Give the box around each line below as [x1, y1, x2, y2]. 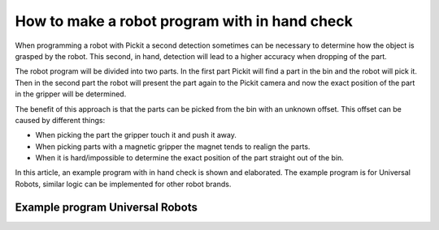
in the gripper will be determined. [15, 89, 127, 99]
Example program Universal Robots [15, 200, 198, 214]
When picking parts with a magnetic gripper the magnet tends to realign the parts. [35, 142, 311, 151]
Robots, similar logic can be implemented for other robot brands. [15, 179, 232, 189]
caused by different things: [15, 115, 106, 125]
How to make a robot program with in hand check [15, 12, 353, 30]
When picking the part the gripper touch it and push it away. [35, 130, 237, 140]
